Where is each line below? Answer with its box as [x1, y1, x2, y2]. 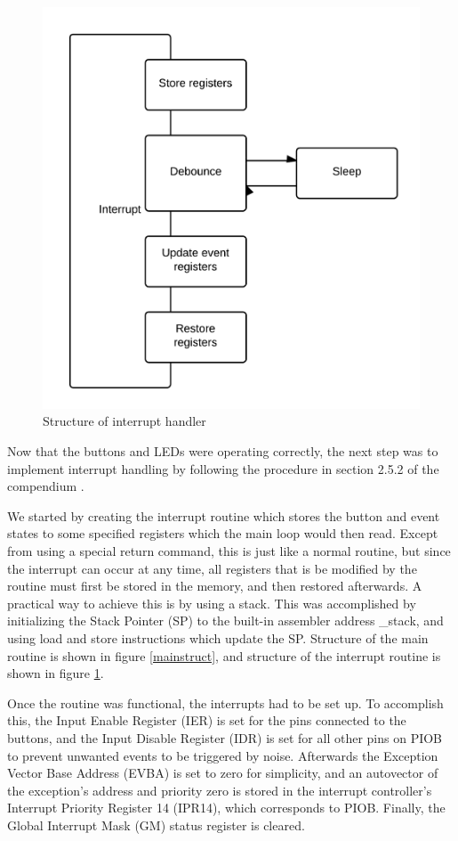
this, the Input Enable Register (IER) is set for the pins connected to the [7, 711, 406, 730]
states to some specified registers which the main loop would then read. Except [7, 524, 438, 543]
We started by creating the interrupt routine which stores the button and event [7, 506, 440, 525]
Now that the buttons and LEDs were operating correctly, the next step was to [7, 442, 438, 461]
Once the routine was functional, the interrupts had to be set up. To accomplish [7, 693, 444, 712]
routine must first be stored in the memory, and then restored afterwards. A [7, 576, 422, 595]
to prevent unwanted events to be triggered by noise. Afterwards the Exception [7, 746, 438, 764]
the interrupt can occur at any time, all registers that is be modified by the [7, 559, 417, 577]
